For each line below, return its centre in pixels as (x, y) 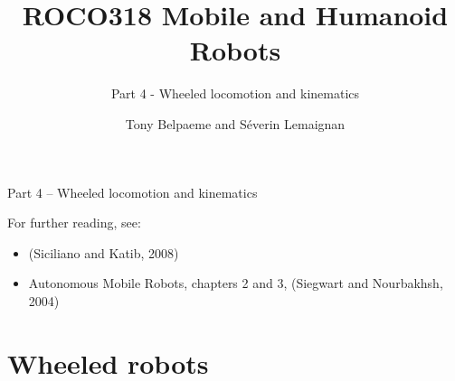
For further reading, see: (74, 223)
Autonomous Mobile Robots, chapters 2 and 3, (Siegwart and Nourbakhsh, (236, 283)
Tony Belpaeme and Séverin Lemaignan (235, 123)
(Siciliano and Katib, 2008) (104, 252)
